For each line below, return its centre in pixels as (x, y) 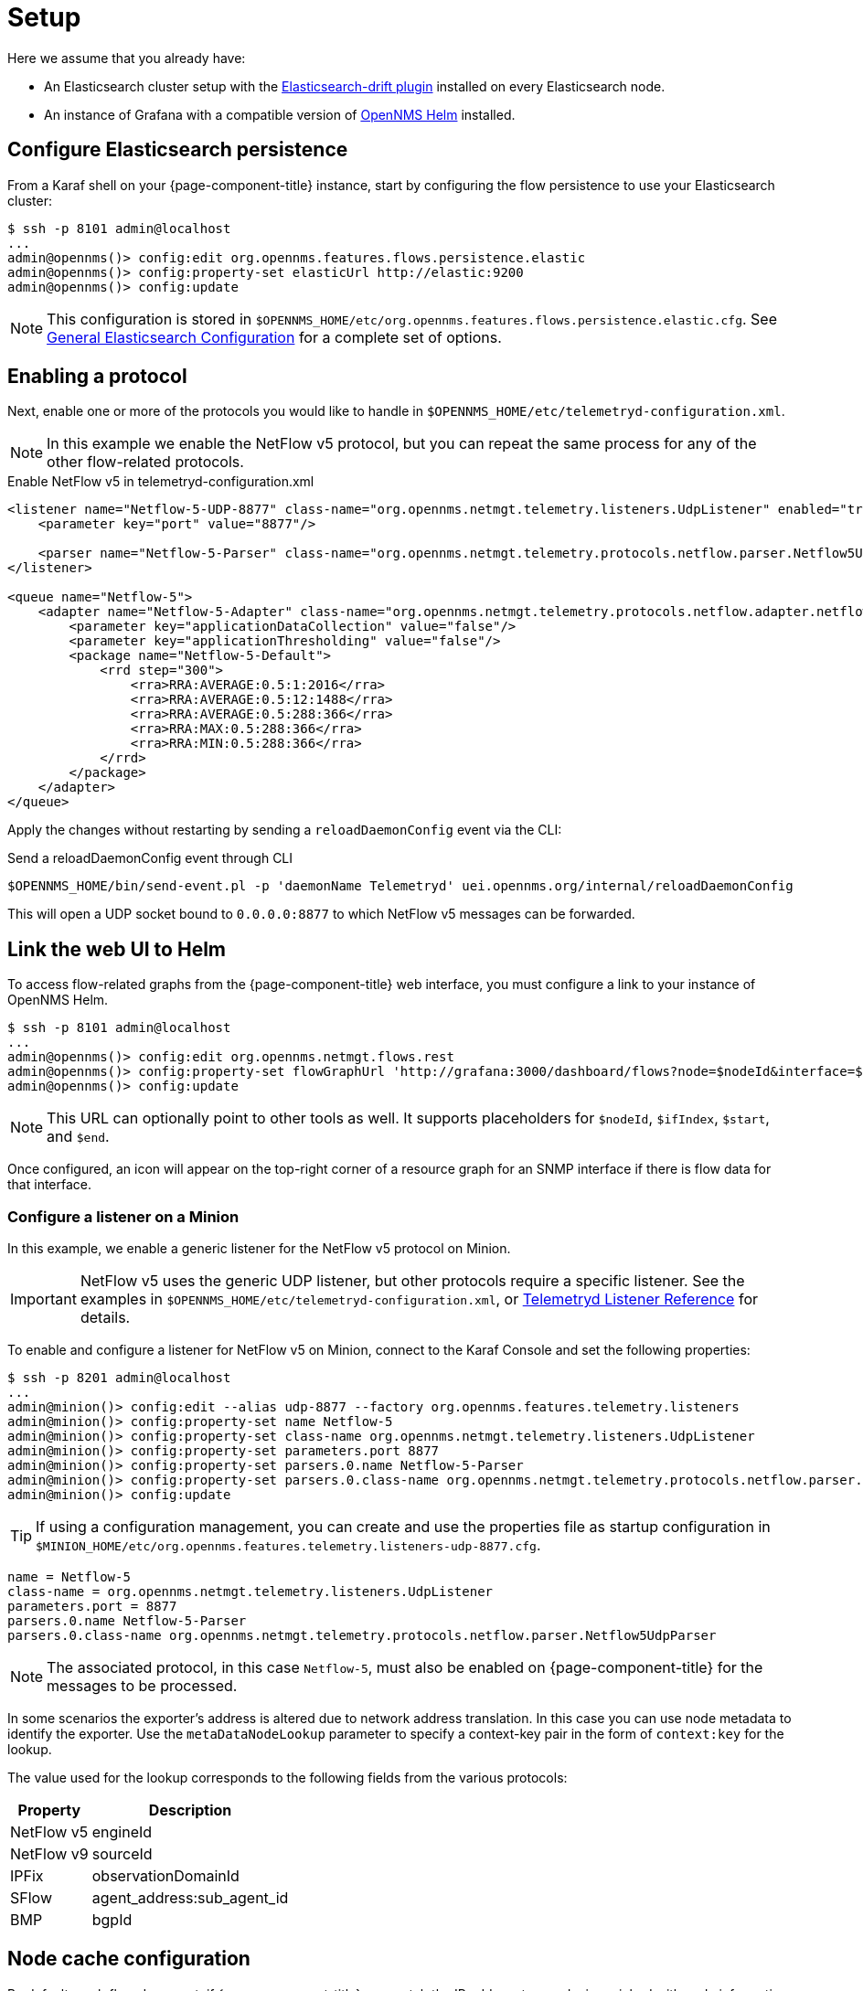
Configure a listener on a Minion (123, 1216)
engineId (122, 1832)
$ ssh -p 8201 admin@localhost (119, 1378)
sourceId (122, 1854)
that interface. (50, 1185)
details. (105, 1318)
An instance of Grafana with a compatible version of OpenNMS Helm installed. (280, 114)
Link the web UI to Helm (117, 949)
